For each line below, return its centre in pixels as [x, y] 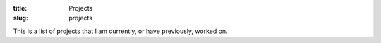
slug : [20, 18]
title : [20, 8]
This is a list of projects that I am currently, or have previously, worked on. [121, 31]
